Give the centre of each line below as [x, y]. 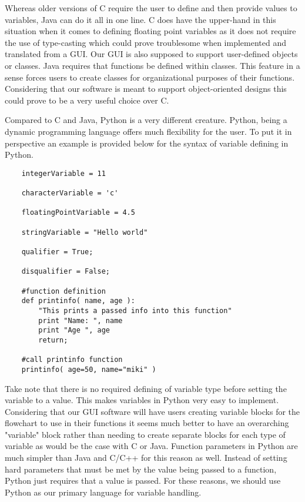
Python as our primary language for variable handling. [103, 492]
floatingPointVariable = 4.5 [78, 213]
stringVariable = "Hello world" [85, 232]
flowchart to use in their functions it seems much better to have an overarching [147, 423]
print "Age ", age [74, 330]
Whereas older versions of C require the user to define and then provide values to [151, 8]
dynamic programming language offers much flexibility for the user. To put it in [148, 131]
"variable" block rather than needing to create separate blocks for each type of [145, 434]
